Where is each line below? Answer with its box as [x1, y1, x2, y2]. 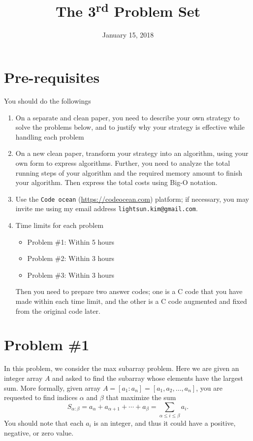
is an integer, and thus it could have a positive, [94, 418, 236, 428]
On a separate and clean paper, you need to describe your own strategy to [15, 112, 240, 122]
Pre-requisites [4, 67, 100, 87]
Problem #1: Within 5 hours [27, 236, 115, 247]
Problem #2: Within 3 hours [27, 253, 115, 263]
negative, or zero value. [4, 427, 74, 438]
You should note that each [4, 418, 84, 428]
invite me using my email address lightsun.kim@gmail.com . [15, 203, 198, 214]
